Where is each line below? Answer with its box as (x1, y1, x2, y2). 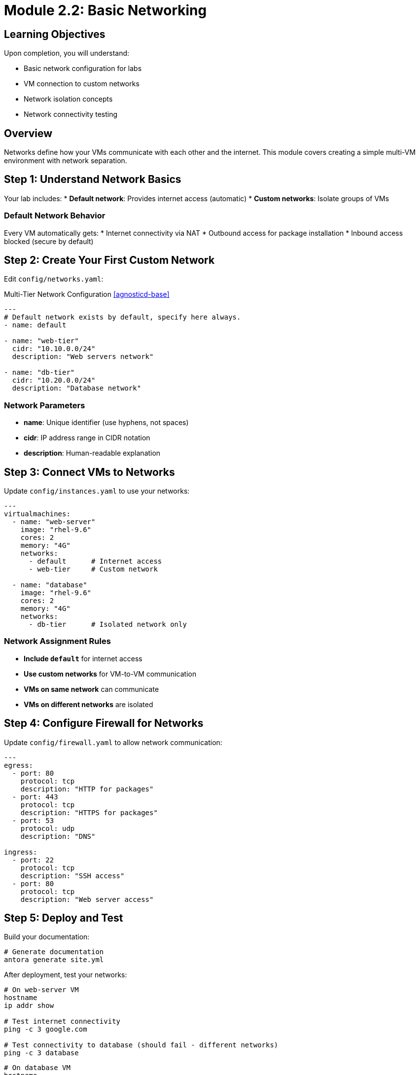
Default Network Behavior (4, 211, 105, 221)
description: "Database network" (12, 384, 141, 393)
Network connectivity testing (24, 110, 118, 119)
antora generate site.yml (4, 956, 104, 964)
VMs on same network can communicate (24, 684, 159, 693)
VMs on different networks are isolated (24, 700, 153, 709)
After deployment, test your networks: (4, 970, 127, 979)
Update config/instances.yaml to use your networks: (4, 487, 190, 496)
